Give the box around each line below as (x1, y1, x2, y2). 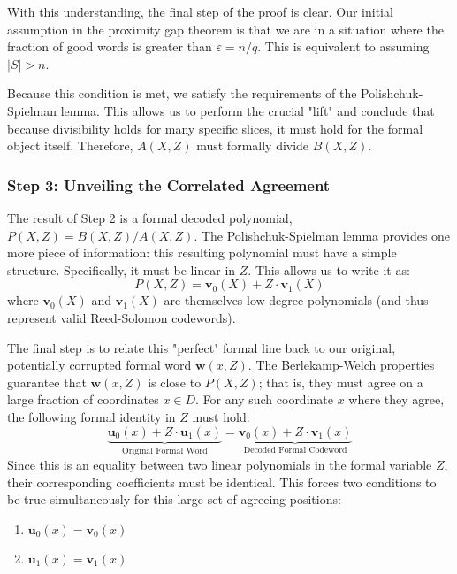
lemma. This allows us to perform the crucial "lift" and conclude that (60, 101, 435, 119)
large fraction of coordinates (7, 390, 159, 409)
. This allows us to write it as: (248, 260, 410, 279)
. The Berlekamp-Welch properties (248, 356, 435, 374)
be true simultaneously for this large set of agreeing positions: (7, 490, 341, 509)
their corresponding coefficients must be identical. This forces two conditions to (7, 472, 437, 491)
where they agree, (348, 390, 445, 409)
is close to (148, 372, 202, 391)
